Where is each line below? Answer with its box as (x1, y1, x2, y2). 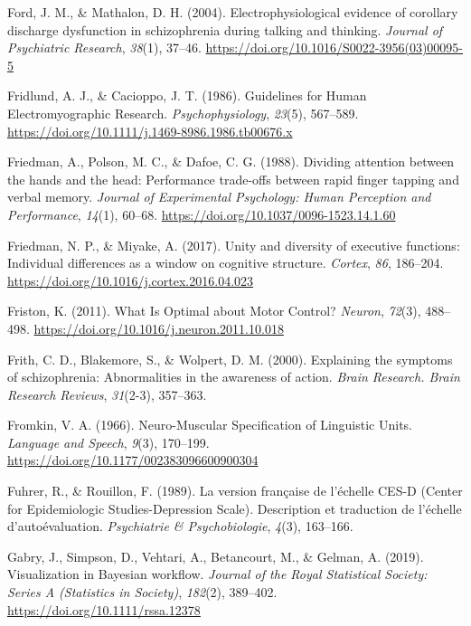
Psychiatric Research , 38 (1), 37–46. (7, 38, 202, 57)
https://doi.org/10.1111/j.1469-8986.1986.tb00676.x (7, 121, 293, 140)
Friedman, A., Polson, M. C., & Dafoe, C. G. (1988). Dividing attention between (7, 152, 455, 171)
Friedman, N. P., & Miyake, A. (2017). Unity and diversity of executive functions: (7, 235, 460, 254)
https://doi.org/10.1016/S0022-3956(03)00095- (205, 38, 464, 57)
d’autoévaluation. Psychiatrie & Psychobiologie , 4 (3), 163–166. (7, 517, 353, 536)
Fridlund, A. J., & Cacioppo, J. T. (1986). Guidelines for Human (7, 86, 367, 105)
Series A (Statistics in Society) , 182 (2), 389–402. (7, 583, 278, 602)
